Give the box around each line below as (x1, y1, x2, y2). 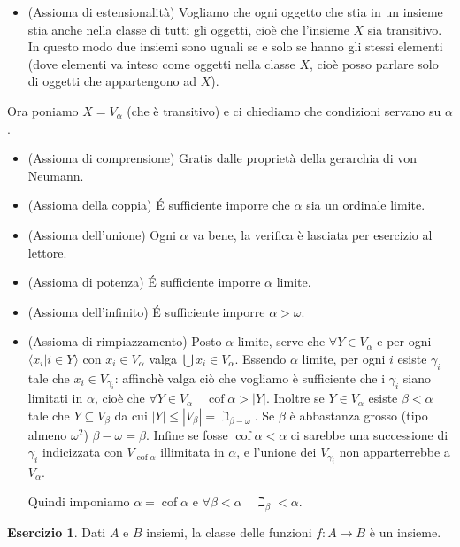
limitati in (27, 389, 83, 407)
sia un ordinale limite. (306, 196, 425, 214)
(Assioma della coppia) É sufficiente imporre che (27, 196, 290, 214)
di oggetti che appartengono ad (27, 72, 197, 90)
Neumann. (27, 166, 84, 184)
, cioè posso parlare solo (309, 54, 439, 73)
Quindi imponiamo (27, 492, 130, 511)
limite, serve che (237, 332, 326, 351)
